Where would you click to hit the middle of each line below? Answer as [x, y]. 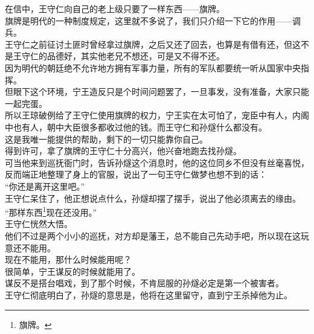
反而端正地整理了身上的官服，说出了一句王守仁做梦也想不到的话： [136, 174]
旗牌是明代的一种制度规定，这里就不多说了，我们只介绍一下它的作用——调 [153, 20]
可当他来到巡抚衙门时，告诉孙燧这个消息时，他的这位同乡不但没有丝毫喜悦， [157, 162]
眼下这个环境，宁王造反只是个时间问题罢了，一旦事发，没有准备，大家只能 [161, 92]
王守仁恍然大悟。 [39, 224]
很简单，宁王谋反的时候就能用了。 [72, 271]
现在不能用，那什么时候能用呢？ [68, 259]
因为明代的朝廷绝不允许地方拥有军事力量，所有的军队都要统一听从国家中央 [153, 67]
